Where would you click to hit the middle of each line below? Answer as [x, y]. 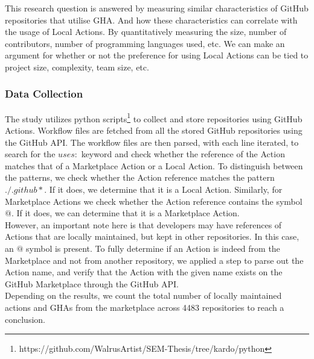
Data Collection [44, 94]
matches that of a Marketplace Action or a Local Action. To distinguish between [154, 165]
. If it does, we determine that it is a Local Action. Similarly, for [163, 189]
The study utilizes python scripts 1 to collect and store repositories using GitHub [154, 117]
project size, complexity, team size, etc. [77, 67]
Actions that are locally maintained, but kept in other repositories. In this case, [152, 236]
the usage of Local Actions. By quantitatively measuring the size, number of [146, 32]
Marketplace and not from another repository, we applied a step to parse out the [154, 260]
